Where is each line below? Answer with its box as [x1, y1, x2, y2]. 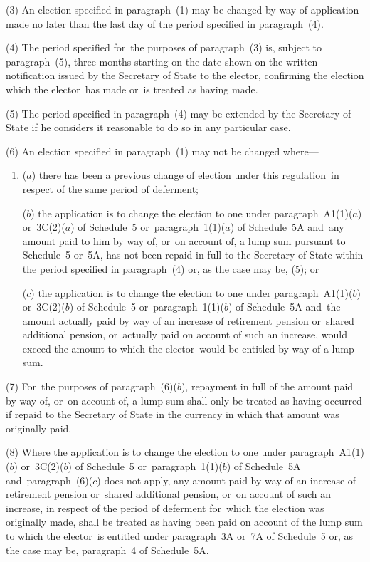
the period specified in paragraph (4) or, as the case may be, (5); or [22, 261, 319, 276]
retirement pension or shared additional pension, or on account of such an [6, 486, 332, 501]
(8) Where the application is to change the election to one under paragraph [6, 444, 334, 459]
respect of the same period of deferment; [22, 181, 199, 196]
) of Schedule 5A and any [230, 219, 344, 234]
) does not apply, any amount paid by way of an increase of [97, 472, 356, 487]
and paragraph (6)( [6, 472, 93, 487]
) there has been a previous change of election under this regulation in [31, 167, 339, 182]
